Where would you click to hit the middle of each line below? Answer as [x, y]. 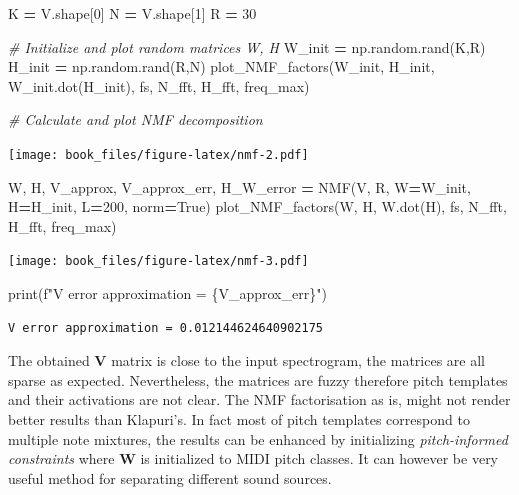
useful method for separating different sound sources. [170, 477]
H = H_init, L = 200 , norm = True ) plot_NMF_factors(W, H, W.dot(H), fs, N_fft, [257, 206]
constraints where [61, 458]
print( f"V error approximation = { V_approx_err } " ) [167, 293]
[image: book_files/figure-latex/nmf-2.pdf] [158, 154]
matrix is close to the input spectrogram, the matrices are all [298, 360]
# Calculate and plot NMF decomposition [135, 119]
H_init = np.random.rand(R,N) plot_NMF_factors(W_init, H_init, [221, 66]
